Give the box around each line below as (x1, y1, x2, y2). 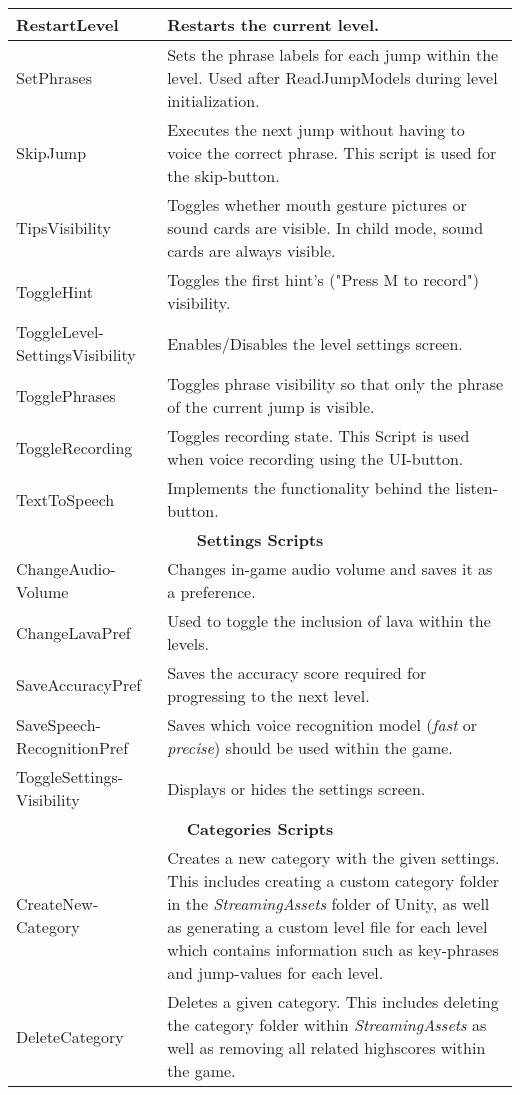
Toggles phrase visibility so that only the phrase (167, 372, 504, 395)
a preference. (167, 580, 256, 603)
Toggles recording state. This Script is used (167, 424, 470, 447)
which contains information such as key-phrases (167, 938, 499, 961)
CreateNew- (16, 892, 99, 915)
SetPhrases (16, 66, 93, 89)
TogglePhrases (16, 383, 116, 407)
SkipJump (16, 141, 87, 164)
